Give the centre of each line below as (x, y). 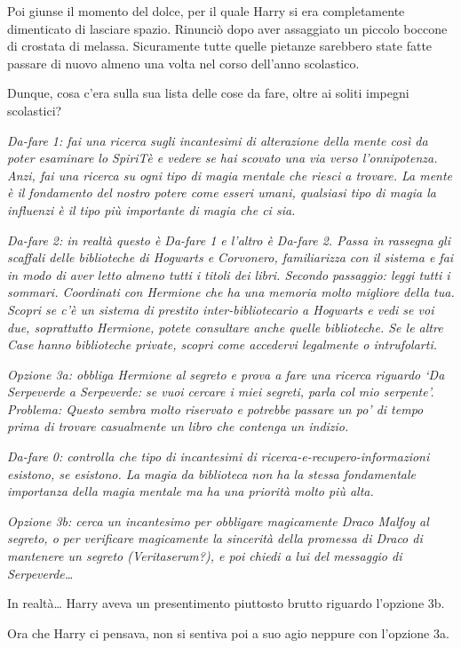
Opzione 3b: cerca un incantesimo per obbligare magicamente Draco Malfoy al (218, 520)
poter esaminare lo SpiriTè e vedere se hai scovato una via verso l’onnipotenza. (223, 158)
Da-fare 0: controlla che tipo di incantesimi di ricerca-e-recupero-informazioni (219, 456)
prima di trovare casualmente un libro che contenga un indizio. (178, 426)
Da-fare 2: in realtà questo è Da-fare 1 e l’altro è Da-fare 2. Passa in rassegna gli (229, 240)
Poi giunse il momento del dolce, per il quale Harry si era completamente (206, 11)
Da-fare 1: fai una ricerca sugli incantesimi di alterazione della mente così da (218, 140)
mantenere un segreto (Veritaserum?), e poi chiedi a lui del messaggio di (205, 556)
